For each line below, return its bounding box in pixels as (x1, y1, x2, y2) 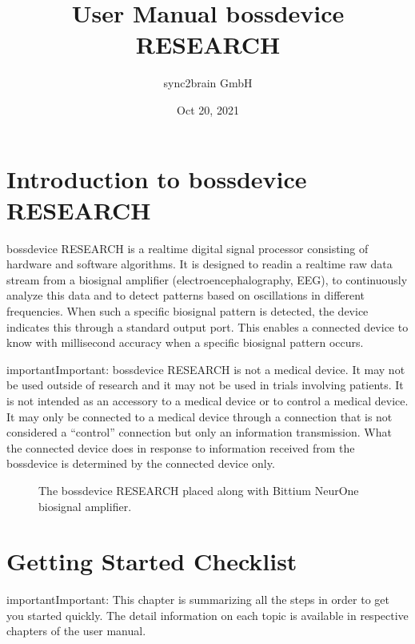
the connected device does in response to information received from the (6, 439, 355, 456)
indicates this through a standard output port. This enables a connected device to (6, 318, 409, 335)
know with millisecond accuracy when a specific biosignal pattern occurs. (6, 334, 364, 351)
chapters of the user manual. (6, 622, 146, 639)
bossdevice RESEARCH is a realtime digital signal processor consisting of (6, 239, 369, 256)
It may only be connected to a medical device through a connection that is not (6, 408, 393, 425)
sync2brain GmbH (163, 74, 253, 91)
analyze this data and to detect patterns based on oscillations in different (6, 287, 365, 304)
